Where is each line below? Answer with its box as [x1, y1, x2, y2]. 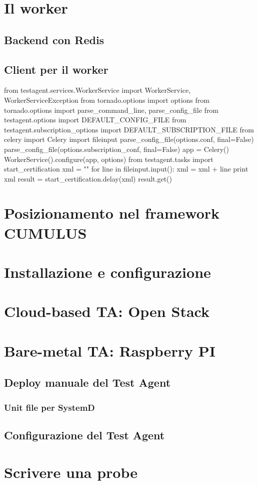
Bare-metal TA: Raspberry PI [4, 340, 215, 361]
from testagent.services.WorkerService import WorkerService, [4, 85, 191, 95]
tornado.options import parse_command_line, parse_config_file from [4, 104, 219, 115]
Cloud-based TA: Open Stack [4, 301, 209, 321]
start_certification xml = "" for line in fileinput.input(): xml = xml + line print [4, 164, 248, 174]
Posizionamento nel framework [4, 203, 220, 223]
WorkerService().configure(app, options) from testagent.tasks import [4, 153, 213, 164]
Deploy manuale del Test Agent [4, 375, 171, 390]
